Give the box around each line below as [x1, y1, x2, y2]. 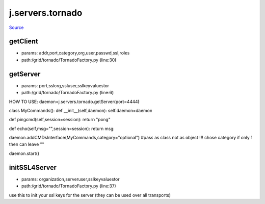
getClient [9, 37, 38, 46]
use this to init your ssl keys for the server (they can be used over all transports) [9, 192, 171, 198]
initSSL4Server [9, 163, 57, 172]
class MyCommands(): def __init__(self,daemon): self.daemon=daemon [9, 107, 153, 113]
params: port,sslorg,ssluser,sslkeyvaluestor [21, 82, 109, 88]
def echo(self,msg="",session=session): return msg [9, 126, 114, 131]
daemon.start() [9, 150, 39, 156]
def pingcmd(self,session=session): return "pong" [9, 117, 110, 123]
